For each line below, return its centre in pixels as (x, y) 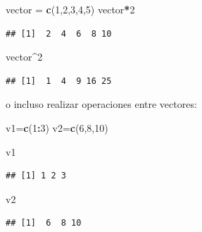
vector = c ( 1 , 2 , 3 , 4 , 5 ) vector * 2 (70, 9)
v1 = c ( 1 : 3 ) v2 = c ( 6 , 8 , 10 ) (57, 127)
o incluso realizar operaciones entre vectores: (101, 104)
